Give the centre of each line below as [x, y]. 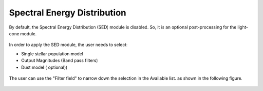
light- [243, 27]
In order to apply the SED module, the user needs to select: [68, 45]
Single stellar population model [52, 54]
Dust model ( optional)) [44, 67]
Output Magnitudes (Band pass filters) [60, 61]
